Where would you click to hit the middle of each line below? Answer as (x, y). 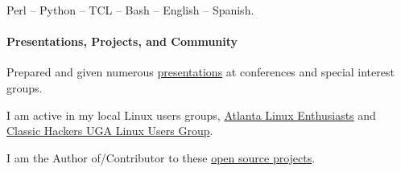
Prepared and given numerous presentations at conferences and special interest (200, 72)
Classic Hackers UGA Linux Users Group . (110, 131)
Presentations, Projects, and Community (122, 41)
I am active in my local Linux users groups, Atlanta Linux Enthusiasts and (191, 115)
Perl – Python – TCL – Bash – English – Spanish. (130, 10)
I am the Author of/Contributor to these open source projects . (161, 157)
